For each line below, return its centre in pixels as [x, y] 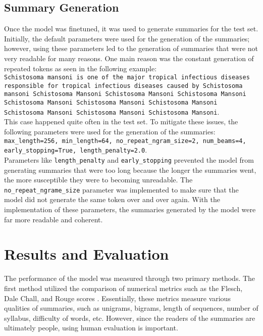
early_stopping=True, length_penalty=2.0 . [76, 150]
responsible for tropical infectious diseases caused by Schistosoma [123, 86]
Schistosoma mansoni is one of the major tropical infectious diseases [127, 78]
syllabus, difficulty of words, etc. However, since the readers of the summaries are [130, 318]
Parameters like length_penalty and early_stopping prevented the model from [129, 159]
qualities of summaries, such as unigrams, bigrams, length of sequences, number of [131, 308]
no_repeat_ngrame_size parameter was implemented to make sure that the [121, 189]
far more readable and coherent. [54, 219]
